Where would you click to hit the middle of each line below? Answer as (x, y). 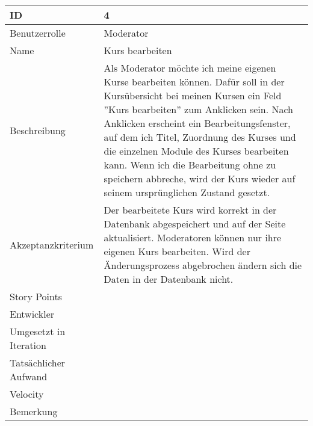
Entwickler (32, 314)
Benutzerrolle (38, 33)
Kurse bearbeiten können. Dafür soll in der (194, 82)
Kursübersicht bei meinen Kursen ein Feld (193, 95)
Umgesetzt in (38, 331)
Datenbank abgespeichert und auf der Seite (195, 224)
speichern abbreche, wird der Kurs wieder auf (200, 178)
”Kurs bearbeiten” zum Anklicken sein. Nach (199, 109)
